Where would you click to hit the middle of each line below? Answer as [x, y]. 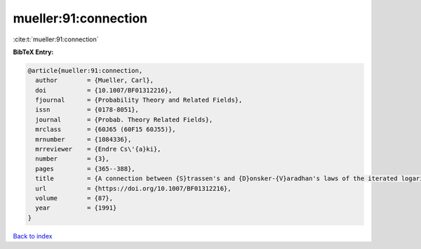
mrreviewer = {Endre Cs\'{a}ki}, [98, 149]
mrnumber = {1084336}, [83, 139]
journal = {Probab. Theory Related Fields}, [124, 120]
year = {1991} [76, 208]
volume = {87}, [74, 198]
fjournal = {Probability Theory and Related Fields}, [139, 100]
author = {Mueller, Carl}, [95, 80]
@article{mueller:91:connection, [85, 70]
